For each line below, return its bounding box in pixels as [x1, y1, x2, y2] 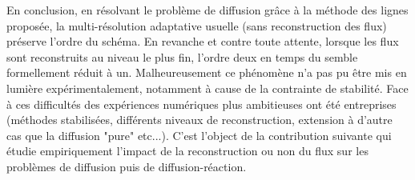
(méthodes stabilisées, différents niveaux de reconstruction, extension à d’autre [6, 111, 393, 128]
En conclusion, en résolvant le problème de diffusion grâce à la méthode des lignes [6, 2, 409, 18]
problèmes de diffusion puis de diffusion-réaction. [6, 158, 247, 174]
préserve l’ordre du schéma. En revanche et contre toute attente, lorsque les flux [6, 33, 399, 50]
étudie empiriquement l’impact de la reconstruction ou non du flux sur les [6, 142, 369, 159]
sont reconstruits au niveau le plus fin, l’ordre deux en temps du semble [6, 48, 358, 65]
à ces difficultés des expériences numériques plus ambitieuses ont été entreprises [6, 95, 397, 112]
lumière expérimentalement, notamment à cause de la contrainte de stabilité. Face [6, 79, 409, 96]
